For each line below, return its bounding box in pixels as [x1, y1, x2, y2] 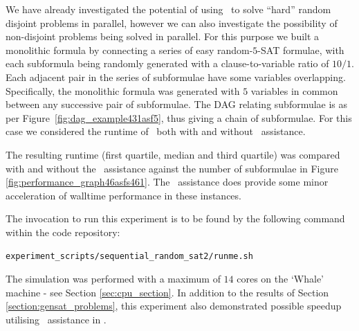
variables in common [250, 83, 338, 98]
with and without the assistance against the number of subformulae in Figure [6, 161, 338, 175]
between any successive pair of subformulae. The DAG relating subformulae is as [6, 97, 348, 111]
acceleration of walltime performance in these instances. [6, 188, 241, 202]
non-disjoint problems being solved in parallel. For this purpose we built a [6, 29, 320, 44]
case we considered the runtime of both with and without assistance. [6, 124, 306, 138]
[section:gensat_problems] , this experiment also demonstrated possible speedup [6, 298, 342, 313]
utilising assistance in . [6, 312, 107, 326]
